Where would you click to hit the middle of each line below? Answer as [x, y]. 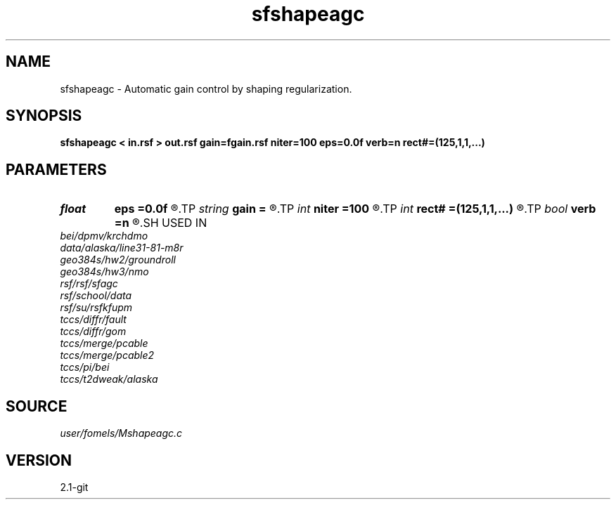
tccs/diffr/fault [93, 320]
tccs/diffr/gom [93, 332]
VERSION [39, 460]
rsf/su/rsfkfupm [96, 308]
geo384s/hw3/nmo [104, 272]
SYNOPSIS [44, 116]
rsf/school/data [96, 296]
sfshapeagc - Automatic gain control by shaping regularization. [206, 88]
